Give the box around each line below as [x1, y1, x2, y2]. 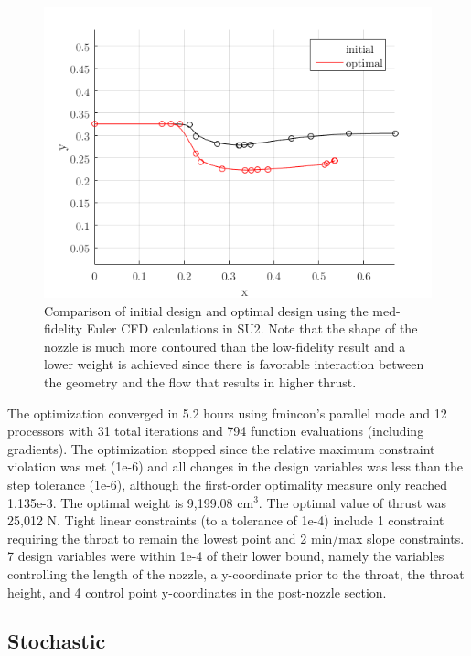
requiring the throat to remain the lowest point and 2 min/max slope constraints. [7, 528, 465, 547]
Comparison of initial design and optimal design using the [44, 301, 369, 320]
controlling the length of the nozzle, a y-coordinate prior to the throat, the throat [7, 564, 465, 583]
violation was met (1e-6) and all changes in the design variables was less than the [7, 457, 463, 476]
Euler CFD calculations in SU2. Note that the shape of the [86, 319, 418, 338]
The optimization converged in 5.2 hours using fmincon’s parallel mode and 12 [7, 403, 447, 422]
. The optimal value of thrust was [258, 492, 446, 512]
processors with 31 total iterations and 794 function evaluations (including [7, 421, 424, 440]
